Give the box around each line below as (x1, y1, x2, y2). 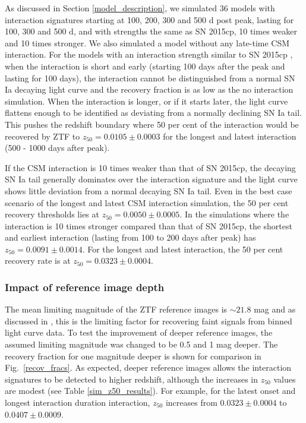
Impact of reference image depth (5, 279, 165, 294)
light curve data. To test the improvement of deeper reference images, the (5, 326, 273, 339)
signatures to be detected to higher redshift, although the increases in (5, 373, 258, 385)
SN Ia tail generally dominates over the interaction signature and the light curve (5, 173, 298, 185)
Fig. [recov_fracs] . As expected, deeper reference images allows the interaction (5, 361, 292, 374)
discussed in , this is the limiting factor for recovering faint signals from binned (5, 314, 292, 327)
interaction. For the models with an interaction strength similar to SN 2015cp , (5, 48, 293, 61)
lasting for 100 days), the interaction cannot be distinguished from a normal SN (5, 71, 295, 84)
